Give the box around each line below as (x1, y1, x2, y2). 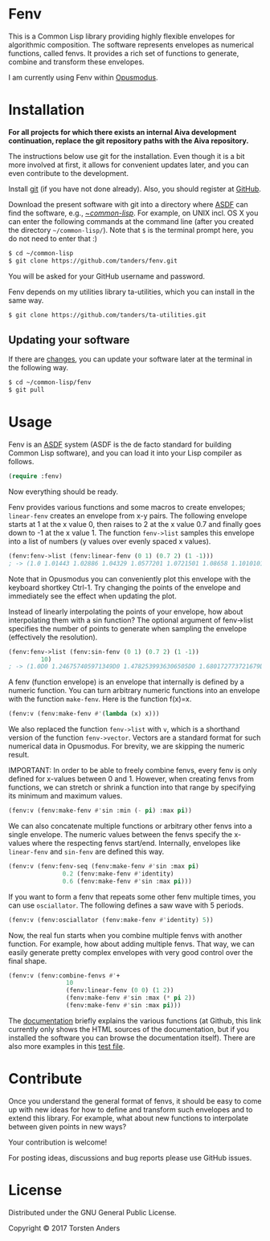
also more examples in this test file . (8, 1041, 125, 1051)
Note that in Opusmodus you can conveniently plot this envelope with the (8, 574, 252, 583)
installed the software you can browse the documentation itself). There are (8, 1033, 256, 1043)
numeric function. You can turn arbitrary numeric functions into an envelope (8, 686, 260, 696)
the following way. (8, 363, 69, 373)
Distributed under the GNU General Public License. (8, 1207, 177, 1217)
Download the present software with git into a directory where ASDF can (8, 199, 249, 209)
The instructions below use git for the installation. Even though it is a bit (8, 151, 245, 161)
